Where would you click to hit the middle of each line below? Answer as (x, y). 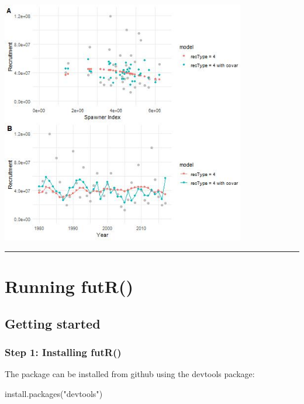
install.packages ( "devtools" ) (54, 393)
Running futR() (69, 286)
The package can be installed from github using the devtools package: (130, 374)
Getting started (53, 323)
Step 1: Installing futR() (63, 352)
